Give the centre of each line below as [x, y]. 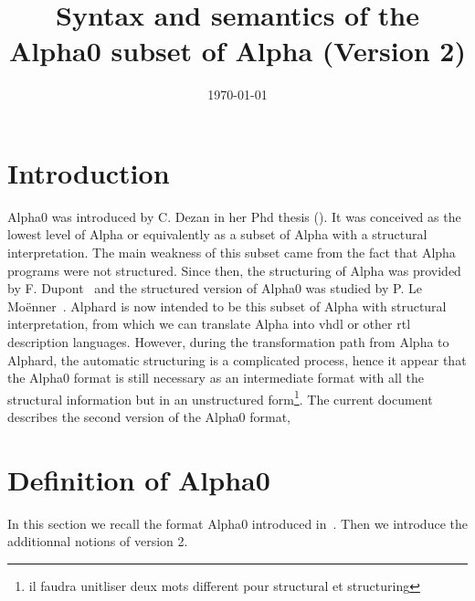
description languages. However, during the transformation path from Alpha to [228, 342]
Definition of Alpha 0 [139, 479]
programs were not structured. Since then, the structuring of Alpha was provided [234, 270]
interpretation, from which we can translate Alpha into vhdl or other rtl [209, 324]
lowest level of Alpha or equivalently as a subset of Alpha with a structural [217, 234]
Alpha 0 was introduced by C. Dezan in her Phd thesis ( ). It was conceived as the [234, 216]
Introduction [89, 172]
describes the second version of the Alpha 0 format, [149, 417]
